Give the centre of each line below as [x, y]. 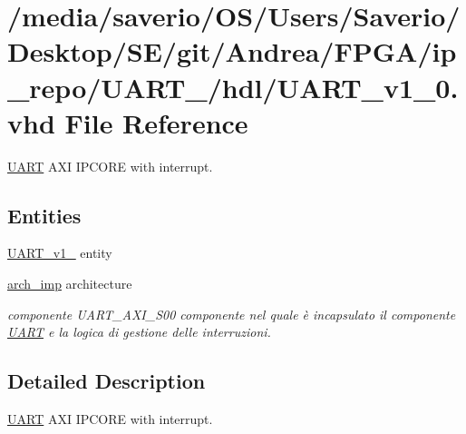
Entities [44, 215]
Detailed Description [107, 381]
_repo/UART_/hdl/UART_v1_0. [233, 87]
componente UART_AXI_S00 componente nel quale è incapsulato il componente [232, 314]
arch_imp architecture [70, 284]
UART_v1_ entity [60, 253]
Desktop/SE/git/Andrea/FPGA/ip [232, 51]
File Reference [156, 122]
